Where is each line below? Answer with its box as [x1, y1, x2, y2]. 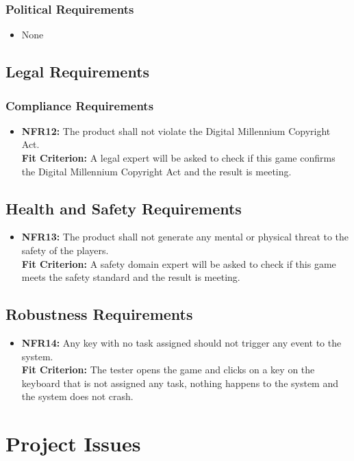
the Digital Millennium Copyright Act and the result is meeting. [21, 164, 292, 178]
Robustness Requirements [5, 303, 193, 325]
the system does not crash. [21, 389, 134, 403]
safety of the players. [21, 242, 109, 257]
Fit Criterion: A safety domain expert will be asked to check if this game [21, 256, 336, 271]
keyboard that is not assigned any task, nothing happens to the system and [21, 375, 339, 390]
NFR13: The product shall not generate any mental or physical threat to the [21, 229, 349, 244]
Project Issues [5, 429, 141, 458]
